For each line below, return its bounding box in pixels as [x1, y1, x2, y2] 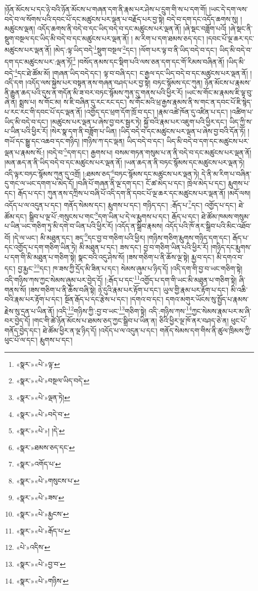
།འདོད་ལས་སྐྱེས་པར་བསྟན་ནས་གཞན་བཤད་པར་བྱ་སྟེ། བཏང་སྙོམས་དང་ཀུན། [25, 77, 203, 88]
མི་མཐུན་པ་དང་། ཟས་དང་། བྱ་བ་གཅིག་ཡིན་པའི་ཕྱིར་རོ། [79, 241, 208, 252]
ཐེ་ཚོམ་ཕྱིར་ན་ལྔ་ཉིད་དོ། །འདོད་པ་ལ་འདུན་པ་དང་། [43, 325, 157, 335]
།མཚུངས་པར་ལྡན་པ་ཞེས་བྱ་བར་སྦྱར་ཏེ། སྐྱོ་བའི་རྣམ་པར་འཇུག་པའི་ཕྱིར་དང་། [50, 116, 227, 126]
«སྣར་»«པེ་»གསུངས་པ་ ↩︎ [16, 475, 80, 485]
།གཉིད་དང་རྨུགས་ [210, 241, 252, 252]
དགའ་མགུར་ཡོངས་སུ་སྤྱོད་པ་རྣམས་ [165, 294, 249, 304]
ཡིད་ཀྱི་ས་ [229, 116, 253, 126]
